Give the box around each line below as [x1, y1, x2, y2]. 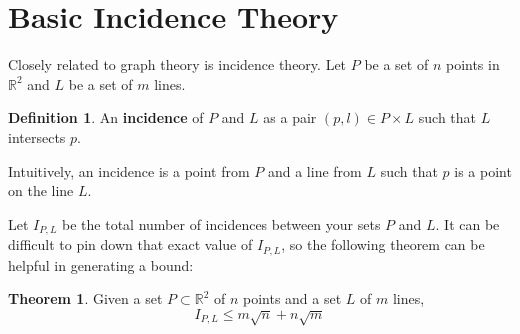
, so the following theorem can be [281, 234, 485, 255]
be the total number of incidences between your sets [62, 213, 381, 234]
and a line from [267, 160, 362, 181]
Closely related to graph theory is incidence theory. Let [8, 54, 347, 75]
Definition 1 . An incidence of [8, 107, 204, 128]
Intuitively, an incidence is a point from [8, 160, 250, 181]
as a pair [263, 107, 317, 128]
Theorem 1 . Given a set [8, 288, 163, 309]
